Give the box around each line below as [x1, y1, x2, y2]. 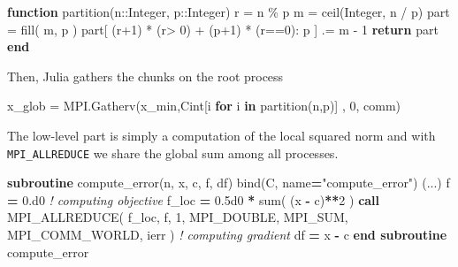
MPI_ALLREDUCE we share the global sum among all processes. [7, 143, 339, 162]
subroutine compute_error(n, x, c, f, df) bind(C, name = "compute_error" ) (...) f [7, 173, 450, 192]
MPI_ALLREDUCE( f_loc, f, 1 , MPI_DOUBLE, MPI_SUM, [7, 208, 348, 226]
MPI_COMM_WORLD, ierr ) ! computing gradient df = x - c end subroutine [7, 225, 447, 243]
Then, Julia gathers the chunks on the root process [7, 66, 284, 85]
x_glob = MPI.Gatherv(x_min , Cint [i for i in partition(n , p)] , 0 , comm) [7, 96, 401, 115]
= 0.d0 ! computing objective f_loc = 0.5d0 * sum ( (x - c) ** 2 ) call [7, 190, 380, 209]
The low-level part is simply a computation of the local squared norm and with [7, 126, 436, 144]
